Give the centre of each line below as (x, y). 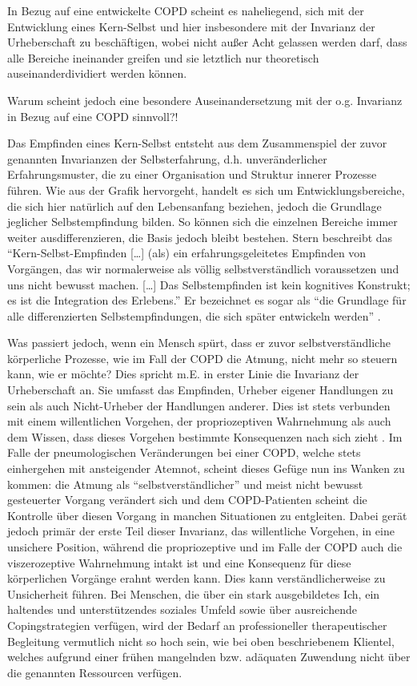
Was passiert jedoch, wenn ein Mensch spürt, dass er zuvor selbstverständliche (199, 343)
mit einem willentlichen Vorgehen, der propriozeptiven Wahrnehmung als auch (199, 421)
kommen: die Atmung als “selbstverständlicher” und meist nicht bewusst (185, 484)
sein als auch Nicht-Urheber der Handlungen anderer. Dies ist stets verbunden (199, 405)
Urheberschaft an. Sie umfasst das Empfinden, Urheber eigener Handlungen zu (200, 390)
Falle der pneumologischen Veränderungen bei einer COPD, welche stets (184, 452)
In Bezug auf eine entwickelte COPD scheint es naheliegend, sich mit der (186, 10)
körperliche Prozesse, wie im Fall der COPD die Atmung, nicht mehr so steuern (202, 358)
